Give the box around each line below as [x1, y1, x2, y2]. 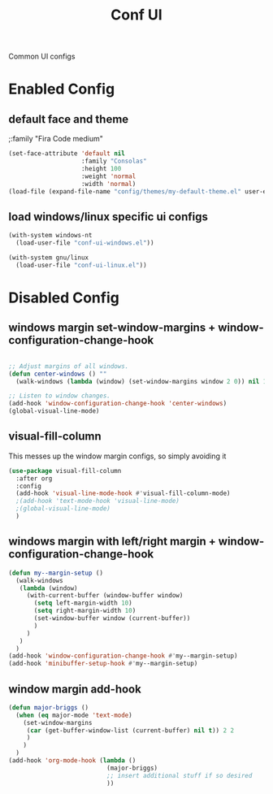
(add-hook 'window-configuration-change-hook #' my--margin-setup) [8, 652, 238, 660]
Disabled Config [8, 289, 119, 306]
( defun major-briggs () [8, 703, 89, 712]
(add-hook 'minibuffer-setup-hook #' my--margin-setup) [8, 660, 198, 668]
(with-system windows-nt [8, 232, 93, 240]
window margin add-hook [8, 682, 142, 696]
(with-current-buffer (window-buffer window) [26, 592, 184, 600]
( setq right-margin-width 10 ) [33, 607, 136, 615]
